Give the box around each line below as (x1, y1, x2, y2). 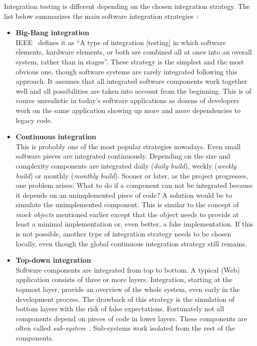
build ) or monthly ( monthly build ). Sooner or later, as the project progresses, (15, 170, 248, 180)
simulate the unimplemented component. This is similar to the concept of (15, 199, 239, 210)
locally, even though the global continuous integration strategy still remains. (15, 238, 247, 248)
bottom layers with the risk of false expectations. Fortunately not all (15, 303, 224, 314)
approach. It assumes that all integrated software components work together (15, 76, 248, 86)
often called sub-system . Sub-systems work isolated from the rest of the (15, 323, 235, 333)
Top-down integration (15, 255, 91, 265)
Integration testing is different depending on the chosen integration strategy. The (4, 1, 250, 11)
